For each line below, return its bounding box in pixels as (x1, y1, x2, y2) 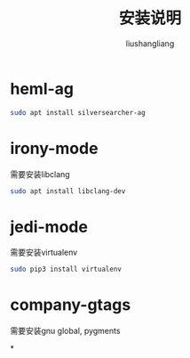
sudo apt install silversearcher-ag (10, 108, 146, 117)
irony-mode (10, 138, 99, 159)
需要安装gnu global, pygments (10, 326, 121, 337)
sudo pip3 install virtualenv (10, 264, 123, 274)
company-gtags (10, 295, 131, 315)
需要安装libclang (10, 168, 70, 179)
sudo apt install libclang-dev (10, 186, 126, 196)
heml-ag (10, 78, 75, 99)
